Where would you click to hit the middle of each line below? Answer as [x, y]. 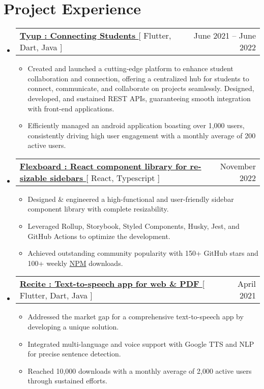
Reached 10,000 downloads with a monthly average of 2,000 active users [140, 370]
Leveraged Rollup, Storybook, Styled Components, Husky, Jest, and [134, 226]
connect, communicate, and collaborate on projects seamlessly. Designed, [141, 88]
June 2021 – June [225, 36]
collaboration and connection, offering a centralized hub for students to [138, 78]
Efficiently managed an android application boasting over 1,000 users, [136, 125]
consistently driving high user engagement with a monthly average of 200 [142, 135]
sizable [33, 177]
